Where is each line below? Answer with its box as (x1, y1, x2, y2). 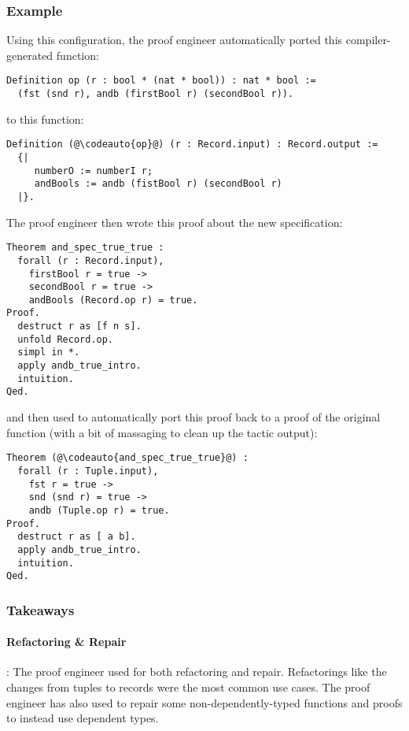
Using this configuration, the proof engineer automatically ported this (6, 32, 343, 48)
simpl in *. (17, 347, 80, 358)
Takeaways (6, 599, 75, 619)
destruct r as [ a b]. (17, 531, 136, 543)
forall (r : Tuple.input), (17, 465, 159, 477)
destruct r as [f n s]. (17, 321, 142, 332)
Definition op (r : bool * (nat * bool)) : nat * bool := (6, 75, 316, 87)
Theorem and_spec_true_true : (6, 242, 164, 254)
